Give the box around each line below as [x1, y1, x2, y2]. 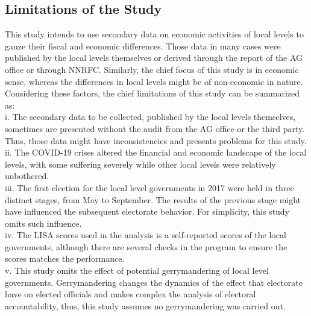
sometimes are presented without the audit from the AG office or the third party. [5, 122, 305, 134]
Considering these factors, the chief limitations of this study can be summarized [5, 87, 300, 100]
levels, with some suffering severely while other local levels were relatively [5, 157, 276, 170]
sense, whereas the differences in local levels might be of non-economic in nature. [5, 75, 303, 87]
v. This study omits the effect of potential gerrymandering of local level [5, 264, 269, 277]
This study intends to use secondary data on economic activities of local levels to [5, 28, 304, 40]
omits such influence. [5, 216, 82, 229]
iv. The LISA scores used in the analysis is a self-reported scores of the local [5, 229, 286, 241]
